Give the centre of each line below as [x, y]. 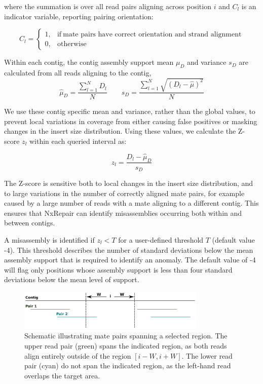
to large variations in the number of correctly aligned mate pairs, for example [124, 193]
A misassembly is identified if [49, 240]
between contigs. [30, 223]
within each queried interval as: [78, 141]
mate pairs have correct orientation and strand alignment [152, 34]
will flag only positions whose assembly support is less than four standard [118, 269]
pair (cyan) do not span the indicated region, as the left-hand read [128, 366]
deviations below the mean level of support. [72, 279]
